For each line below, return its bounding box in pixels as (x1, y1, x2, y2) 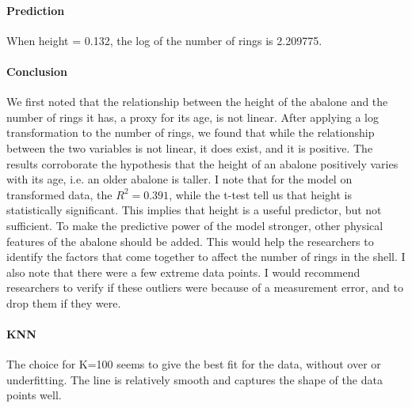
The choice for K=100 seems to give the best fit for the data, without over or (6, 356, 381, 372)
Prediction (6, 2, 65, 18)
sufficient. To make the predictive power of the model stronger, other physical (6, 217, 383, 233)
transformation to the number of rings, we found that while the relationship (6, 124, 375, 141)
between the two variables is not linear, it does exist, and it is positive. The (6, 139, 373, 156)
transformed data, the (6, 186, 113, 202)
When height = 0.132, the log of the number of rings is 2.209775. (6, 32, 322, 48)
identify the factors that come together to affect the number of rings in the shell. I (6, 248, 406, 265)
